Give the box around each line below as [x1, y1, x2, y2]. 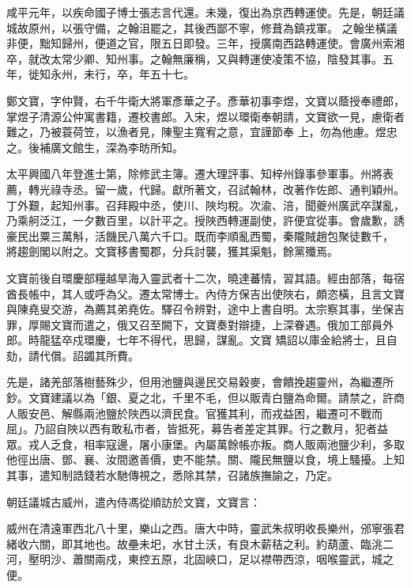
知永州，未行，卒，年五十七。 [39, 66, 194, 82]
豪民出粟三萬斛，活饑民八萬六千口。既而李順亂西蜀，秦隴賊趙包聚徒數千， [6, 227, 394, 244]
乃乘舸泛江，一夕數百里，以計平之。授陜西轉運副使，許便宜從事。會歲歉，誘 [6, 212, 405, 229]
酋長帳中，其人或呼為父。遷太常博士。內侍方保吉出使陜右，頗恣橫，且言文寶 [6, 285, 405, 302]
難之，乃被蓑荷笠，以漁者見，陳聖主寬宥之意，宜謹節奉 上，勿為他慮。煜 [6, 123, 386, 140]
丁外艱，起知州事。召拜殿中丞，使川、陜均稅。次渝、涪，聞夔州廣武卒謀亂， [6, 196, 405, 213]
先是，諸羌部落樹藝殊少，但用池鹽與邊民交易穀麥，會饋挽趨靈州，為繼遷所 [6, 374, 394, 390]
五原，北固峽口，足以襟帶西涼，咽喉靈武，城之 [149, 551, 394, 567]
